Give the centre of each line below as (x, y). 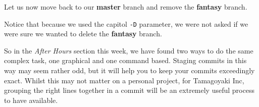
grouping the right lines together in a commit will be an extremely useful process (129, 90)
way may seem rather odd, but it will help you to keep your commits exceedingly (129, 70)
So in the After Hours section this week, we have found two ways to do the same (129, 50)
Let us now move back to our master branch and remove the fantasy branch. (126, 7)
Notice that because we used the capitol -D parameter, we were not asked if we (126, 23)
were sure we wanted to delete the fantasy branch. (83, 34)
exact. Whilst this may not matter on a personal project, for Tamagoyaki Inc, (124, 80)
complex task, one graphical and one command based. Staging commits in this (125, 60)
